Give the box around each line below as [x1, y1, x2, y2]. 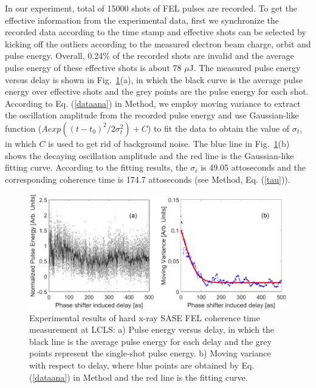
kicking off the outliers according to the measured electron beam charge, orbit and [5, 37, 311, 50]
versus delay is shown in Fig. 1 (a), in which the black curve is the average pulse [5, 73, 303, 86]
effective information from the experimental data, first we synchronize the [5, 13, 280, 26]
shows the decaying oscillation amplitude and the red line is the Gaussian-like [5, 149, 294, 162]
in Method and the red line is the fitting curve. [73, 370, 248, 383]
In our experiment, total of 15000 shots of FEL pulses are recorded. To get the [5, 2, 297, 14]
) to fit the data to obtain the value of [147, 121, 290, 134]
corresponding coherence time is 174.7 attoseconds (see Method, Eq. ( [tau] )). [5, 172, 290, 185]
